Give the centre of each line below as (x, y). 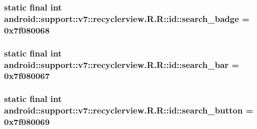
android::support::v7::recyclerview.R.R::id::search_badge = (127, 18)
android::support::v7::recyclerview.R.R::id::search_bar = (122, 64)
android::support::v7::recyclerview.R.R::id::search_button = (129, 110)
